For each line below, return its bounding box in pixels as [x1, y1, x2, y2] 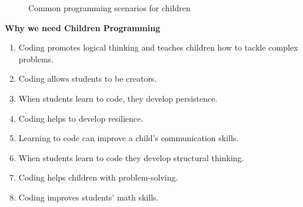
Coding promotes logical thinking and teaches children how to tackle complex [18, 41, 298, 54]
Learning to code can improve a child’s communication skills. [18, 132, 239, 144]
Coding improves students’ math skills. [18, 191, 159, 203]
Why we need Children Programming [5, 21, 161, 34]
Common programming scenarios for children [28, 2, 191, 14]
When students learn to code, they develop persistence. [18, 92, 218, 104]
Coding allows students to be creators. [18, 72, 157, 85]
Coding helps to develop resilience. [18, 112, 144, 124]
